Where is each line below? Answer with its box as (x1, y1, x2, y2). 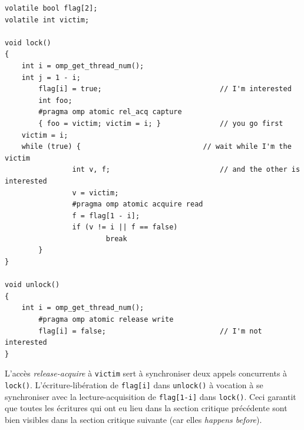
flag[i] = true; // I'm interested (38, 85, 292, 94)
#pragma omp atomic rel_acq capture (38, 108, 182, 116)
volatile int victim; (5, 15, 90, 24)
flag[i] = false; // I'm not (38, 326, 262, 335)
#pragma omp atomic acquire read (72, 200, 203, 209)
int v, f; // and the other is (72, 165, 300, 174)
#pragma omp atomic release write (38, 315, 174, 324)
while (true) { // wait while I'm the (21, 142, 292, 151)
